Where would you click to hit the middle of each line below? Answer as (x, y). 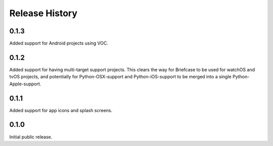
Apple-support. (25, 84)
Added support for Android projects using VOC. (59, 43)
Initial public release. (31, 137)
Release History (43, 13)
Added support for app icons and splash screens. (61, 110)
